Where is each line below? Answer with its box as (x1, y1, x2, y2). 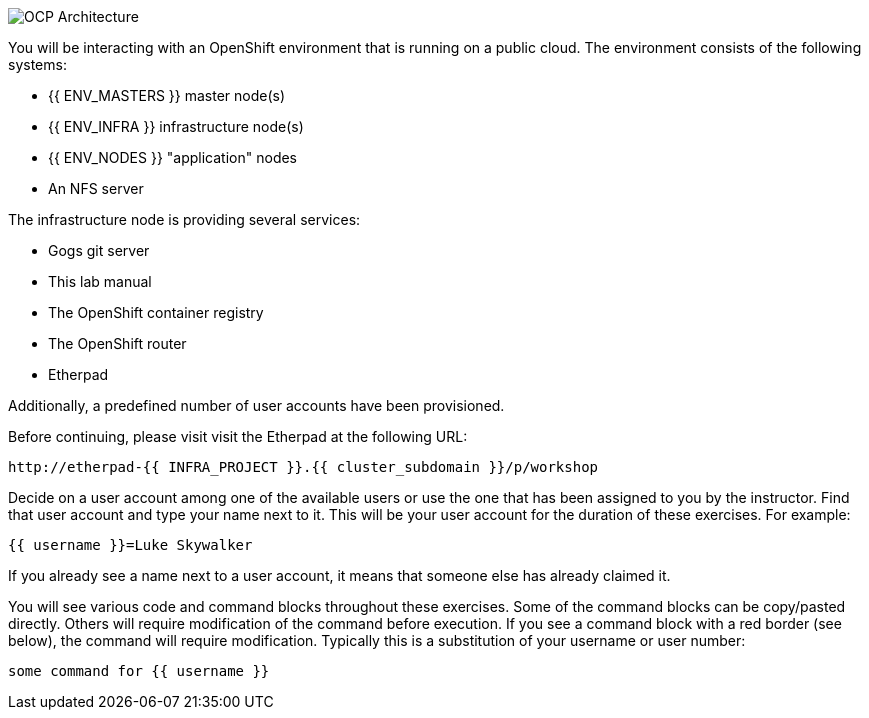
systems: (8, 56, 67, 73)
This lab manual (48, 273, 152, 290)
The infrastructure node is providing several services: (8, 211, 361, 228)
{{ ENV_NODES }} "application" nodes (48, 149, 297, 166)
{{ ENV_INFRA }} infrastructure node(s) (48, 118, 304, 135)
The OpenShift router (48, 335, 187, 352)
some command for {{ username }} (8, 663, 270, 679)
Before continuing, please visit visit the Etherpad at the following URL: (8, 428, 468, 445)
